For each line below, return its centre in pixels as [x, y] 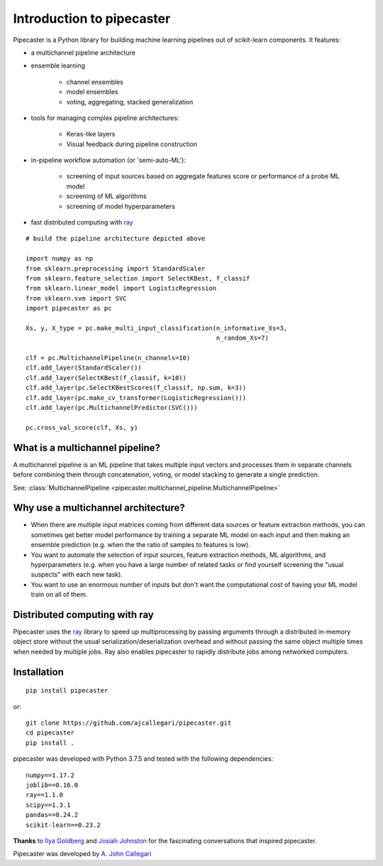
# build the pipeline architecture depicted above [116, 239]
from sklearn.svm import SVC [76, 298]
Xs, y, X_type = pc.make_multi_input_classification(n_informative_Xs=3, [157, 328]
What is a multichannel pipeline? [87, 448]
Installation [38, 672]
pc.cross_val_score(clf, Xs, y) [82, 427]
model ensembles [92, 92]
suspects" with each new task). [77, 575]
